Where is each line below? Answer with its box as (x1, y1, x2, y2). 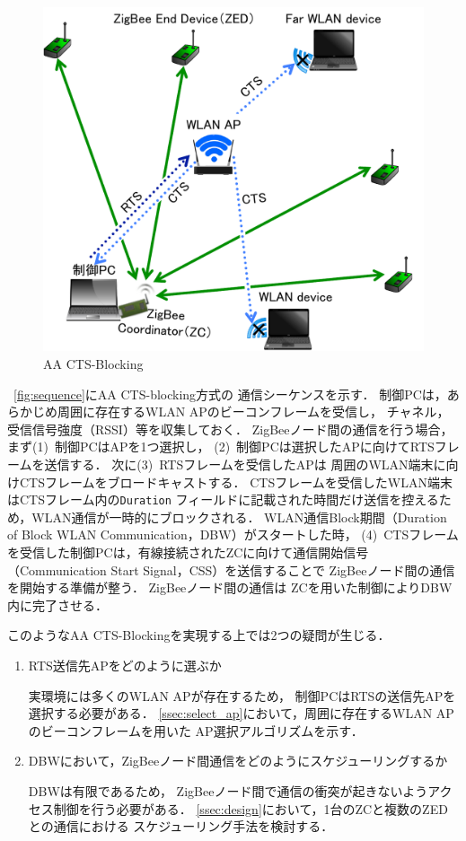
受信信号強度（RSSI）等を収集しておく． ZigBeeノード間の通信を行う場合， (7, 419, 453, 438)
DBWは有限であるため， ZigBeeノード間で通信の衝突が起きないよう (28, 781, 428, 800)
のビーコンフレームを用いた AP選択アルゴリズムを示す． (28, 721, 364, 740)
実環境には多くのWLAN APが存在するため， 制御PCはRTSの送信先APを (28, 686, 456, 705)
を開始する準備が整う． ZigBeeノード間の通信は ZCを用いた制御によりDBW (7, 578, 453, 597)
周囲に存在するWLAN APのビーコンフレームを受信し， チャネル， (57, 402, 450, 421)
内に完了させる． (7, 595, 108, 614)
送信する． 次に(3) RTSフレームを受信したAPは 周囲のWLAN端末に (44, 454, 446, 473)
